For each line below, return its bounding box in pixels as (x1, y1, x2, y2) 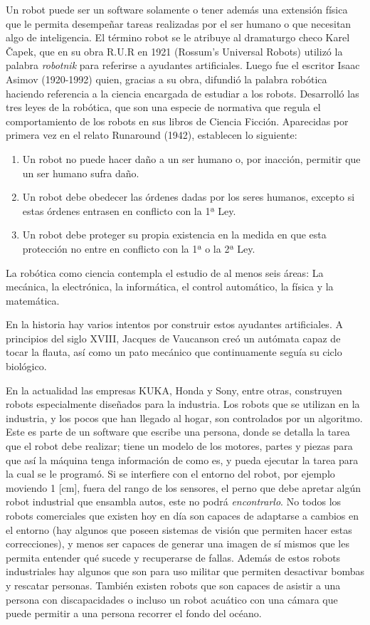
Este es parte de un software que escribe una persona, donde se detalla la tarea (6, 424, 350, 439)
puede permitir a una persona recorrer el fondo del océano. (6, 606, 262, 621)
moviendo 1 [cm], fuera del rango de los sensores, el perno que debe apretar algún (6, 480, 361, 495)
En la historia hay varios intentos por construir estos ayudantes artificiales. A (6, 317, 343, 332)
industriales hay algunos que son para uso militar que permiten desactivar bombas (6, 564, 364, 579)
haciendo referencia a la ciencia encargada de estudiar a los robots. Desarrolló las (6, 85, 359, 100)
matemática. (6, 293, 60, 308)
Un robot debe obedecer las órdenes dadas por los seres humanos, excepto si (22, 189, 355, 204)
